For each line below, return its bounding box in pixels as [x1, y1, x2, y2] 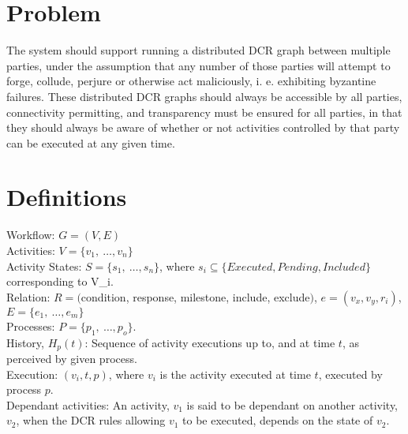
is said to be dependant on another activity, [186, 396, 399, 413]
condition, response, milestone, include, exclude [80, 288, 310, 305]
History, [6, 334, 44, 350]
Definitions [6, 181, 127, 213]
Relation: [6, 288, 51, 305]
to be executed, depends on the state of [182, 412, 373, 428]
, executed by [318, 365, 383, 382]
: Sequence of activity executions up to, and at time [84, 334, 335, 350]
